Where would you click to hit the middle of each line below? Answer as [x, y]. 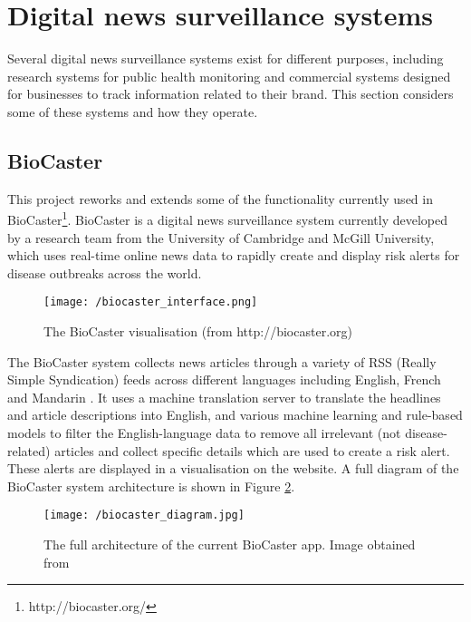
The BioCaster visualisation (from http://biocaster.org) [198, 330]
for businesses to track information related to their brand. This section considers [231, 94]
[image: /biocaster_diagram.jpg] [144, 515]
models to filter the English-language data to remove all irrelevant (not [204, 432]
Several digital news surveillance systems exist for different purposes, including [226, 58]
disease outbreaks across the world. [105, 272]
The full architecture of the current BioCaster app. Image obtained [230, 544]
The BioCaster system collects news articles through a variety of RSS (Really [222, 361]
